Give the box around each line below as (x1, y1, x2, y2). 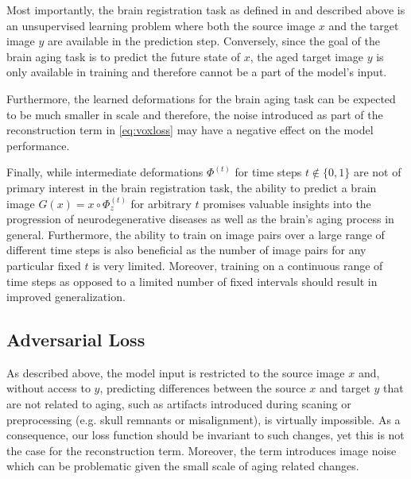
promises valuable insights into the (203, 195, 371, 211)
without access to (6, 380, 91, 396)
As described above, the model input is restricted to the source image (6, 364, 345, 380)
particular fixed (6, 257, 81, 273)
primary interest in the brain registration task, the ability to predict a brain (6, 179, 377, 195)
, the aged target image (250, 48, 364, 64)
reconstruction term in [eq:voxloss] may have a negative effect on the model (6, 122, 374, 138)
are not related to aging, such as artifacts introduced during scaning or (6, 396, 351, 412)
